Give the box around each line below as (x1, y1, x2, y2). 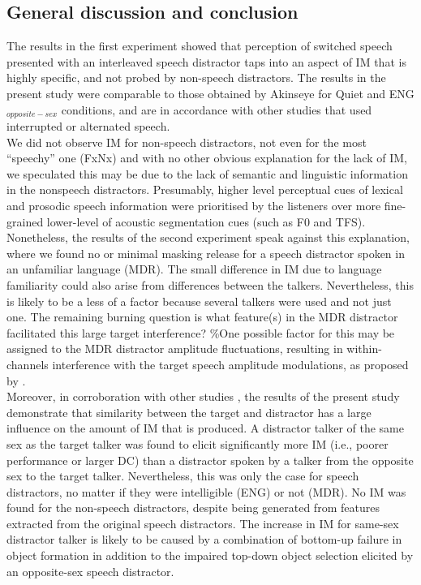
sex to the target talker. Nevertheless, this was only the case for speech (6, 467, 359, 484)
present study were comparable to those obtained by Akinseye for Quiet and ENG (6, 84, 415, 101)
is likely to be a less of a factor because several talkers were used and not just (6, 292, 392, 309)
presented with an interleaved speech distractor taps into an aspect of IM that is (6, 53, 406, 70)
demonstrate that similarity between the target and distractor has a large (6, 403, 372, 420)
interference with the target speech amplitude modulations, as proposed (52, 355, 409, 372)
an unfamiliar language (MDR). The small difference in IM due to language (6, 260, 382, 277)
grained (6, 213, 44, 230)
